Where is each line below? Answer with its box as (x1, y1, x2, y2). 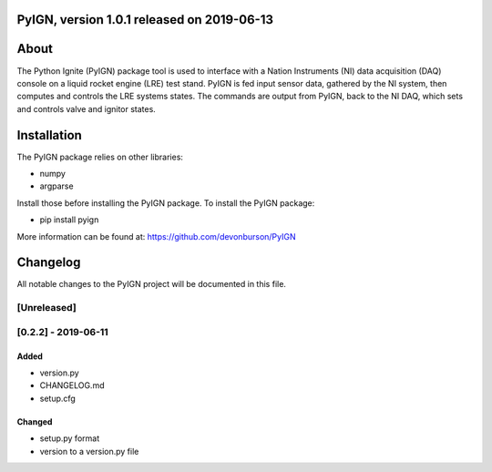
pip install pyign (39, 214, 99, 225)
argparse (39, 180, 74, 191)
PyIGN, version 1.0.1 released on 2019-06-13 (16, 12, 273, 27)
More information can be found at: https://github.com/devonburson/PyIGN (16, 231, 296, 241)
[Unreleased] (16, 302, 77, 314)
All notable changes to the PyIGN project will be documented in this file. (16, 279, 287, 290)
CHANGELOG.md (39, 380, 105, 391)
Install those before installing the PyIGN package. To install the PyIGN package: (16, 197, 315, 209)
